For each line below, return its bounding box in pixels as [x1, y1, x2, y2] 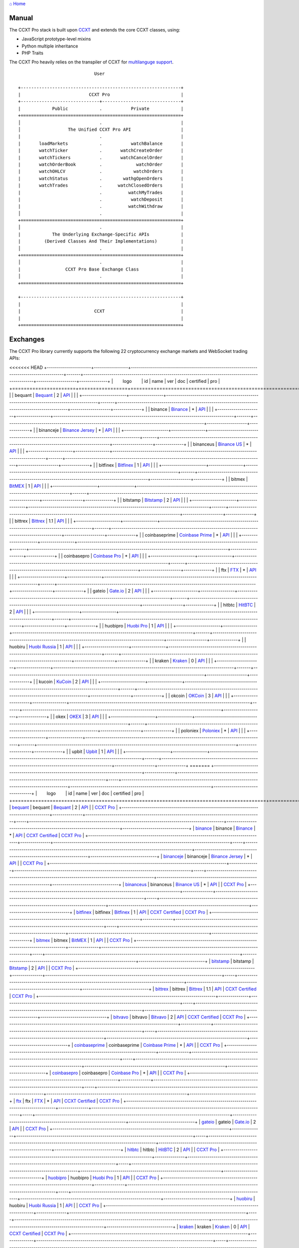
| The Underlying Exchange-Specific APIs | [18, 231, 184, 237]
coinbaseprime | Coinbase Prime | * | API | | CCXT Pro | [109, 1042, 223, 1048]
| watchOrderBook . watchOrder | [18, 161, 184, 167]
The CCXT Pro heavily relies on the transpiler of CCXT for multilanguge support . [9, 59, 174, 65]
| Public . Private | [18, 105, 184, 111]
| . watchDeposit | [18, 196, 184, 202]
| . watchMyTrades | [18, 190, 184, 195]
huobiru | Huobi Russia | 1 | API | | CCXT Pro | [9, 1203, 102, 1209]
